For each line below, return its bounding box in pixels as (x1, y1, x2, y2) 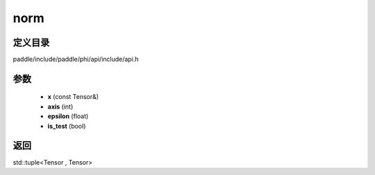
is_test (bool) (47, 122, 86, 130)
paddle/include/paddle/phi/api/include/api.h (12, 55, 139, 64)
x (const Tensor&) (47, 93, 99, 101)
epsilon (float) (47, 112, 89, 120)
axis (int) (47, 102, 74, 111)
